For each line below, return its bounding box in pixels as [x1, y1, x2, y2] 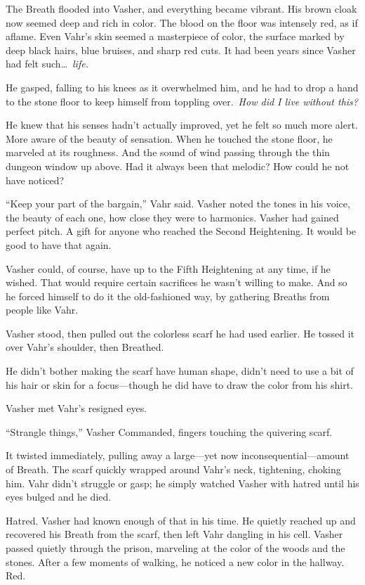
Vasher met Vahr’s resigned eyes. [6, 401, 147, 416]
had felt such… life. [6, 56, 88, 71]
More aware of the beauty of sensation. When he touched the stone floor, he [6, 131, 333, 146]
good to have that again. [6, 237, 112, 252]
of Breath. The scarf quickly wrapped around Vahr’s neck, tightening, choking [6, 462, 341, 477]
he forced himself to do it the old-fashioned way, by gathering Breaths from [6, 288, 330, 303]
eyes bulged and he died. [6, 489, 112, 504]
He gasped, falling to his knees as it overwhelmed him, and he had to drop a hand [6, 79, 359, 94]
